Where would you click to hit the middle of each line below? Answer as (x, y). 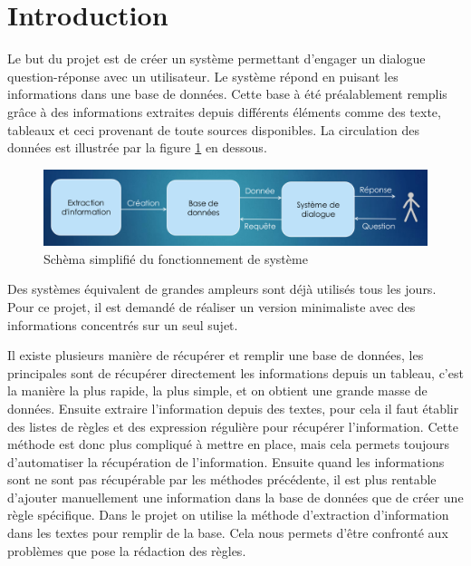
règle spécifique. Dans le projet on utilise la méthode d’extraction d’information (228, 515)
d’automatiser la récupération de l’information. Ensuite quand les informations (226, 461)
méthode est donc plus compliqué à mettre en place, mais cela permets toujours (229, 444)
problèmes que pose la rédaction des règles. (127, 550)
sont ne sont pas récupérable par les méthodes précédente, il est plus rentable (222, 479)
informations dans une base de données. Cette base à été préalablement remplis (227, 94)
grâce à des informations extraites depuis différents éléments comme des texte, (224, 111)
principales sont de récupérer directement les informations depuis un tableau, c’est (235, 372)
